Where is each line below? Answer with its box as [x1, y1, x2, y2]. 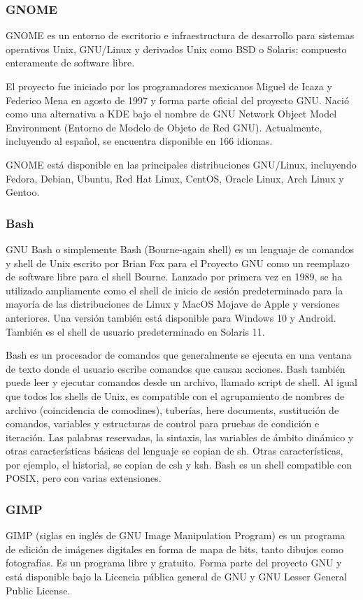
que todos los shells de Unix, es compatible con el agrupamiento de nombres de [6, 388, 345, 403]
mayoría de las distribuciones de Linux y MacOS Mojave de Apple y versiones [6, 297, 340, 311]
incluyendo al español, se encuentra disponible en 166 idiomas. [6, 134, 273, 148]
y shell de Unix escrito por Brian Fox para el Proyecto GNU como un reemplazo [6, 255, 350, 270]
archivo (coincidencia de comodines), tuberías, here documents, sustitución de [6, 402, 339, 417]
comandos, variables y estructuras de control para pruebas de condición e [6, 416, 320, 431]
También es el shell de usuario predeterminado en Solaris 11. [6, 324, 265, 338]
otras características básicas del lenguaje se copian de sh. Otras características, [6, 443, 343, 458]
